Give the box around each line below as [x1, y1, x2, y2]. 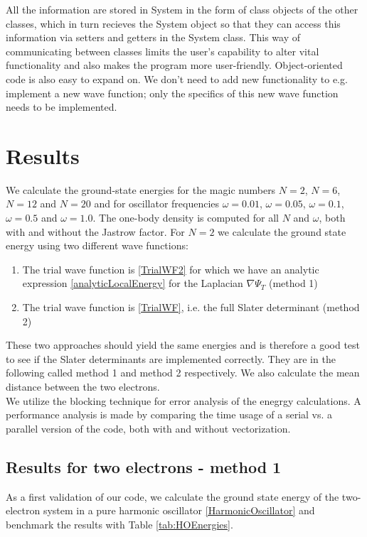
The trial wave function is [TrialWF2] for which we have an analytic [22, 261, 319, 276]
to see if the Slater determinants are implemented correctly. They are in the [6, 351, 336, 366]
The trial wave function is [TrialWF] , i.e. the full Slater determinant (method [22, 300, 360, 315]
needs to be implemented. [6, 99, 117, 114]
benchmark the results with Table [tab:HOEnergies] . [6, 516, 233, 531]
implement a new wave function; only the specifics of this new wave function [6, 85, 339, 100]
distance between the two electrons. [6, 379, 160, 394]
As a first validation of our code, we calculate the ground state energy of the [6, 489, 339, 504]
